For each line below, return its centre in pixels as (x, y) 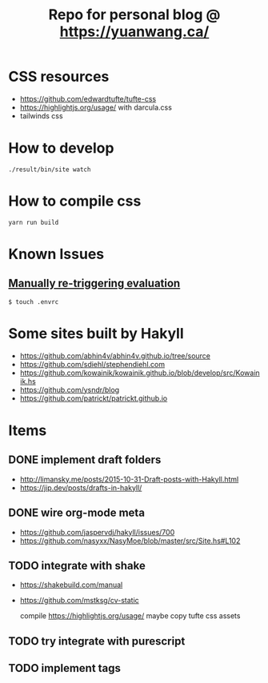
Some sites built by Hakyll (96, 334)
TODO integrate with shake (77, 565)
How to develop (61, 148)
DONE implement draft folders (85, 460)
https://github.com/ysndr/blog (70, 389)
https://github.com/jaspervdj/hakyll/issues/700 (97, 532)
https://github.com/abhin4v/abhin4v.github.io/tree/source (115, 355)
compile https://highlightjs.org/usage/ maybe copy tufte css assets (130, 616)
